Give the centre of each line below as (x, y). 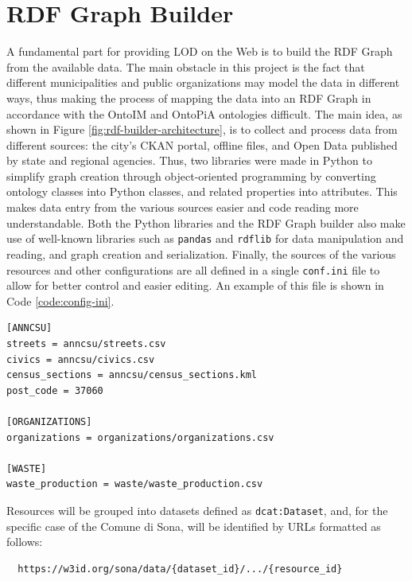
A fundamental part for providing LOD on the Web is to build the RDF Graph (200, 51)
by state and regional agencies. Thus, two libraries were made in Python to (189, 160)
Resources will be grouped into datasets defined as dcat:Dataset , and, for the (197, 510)
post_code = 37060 (55, 390)
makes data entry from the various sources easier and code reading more (183, 207)
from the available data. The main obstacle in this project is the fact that (186, 66)
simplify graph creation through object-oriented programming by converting (191, 175)
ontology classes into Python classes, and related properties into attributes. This (202, 191)
